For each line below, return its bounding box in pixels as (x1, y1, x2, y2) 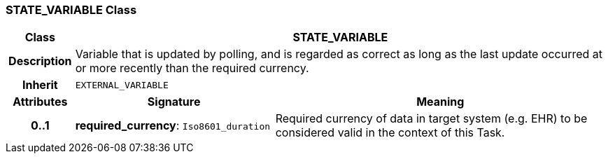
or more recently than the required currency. (75, 61, 309, 76)
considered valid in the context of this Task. (275, 125, 505, 140)
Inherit (22, 78, 58, 92)
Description (8, 54, 72, 69)
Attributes (13, 95, 68, 109)
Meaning (416, 95, 465, 109)
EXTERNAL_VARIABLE (75, 79, 169, 90)
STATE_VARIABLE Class (6, 3, 137, 17)
